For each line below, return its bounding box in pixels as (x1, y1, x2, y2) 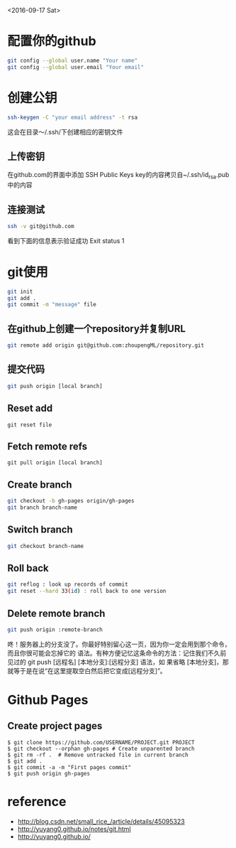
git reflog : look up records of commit (7, 581, 129, 589)
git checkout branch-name (7, 542, 84, 549)
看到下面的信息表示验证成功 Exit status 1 (7, 236, 125, 245)
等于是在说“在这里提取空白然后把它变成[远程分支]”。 (13, 666, 167, 675)
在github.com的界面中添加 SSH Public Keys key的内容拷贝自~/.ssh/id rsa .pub (7, 171, 230, 181)
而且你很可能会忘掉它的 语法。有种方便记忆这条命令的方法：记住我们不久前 (7, 648, 227, 657)
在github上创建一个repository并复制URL (7, 323, 186, 335)
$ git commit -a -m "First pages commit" (7, 763, 132, 771)
